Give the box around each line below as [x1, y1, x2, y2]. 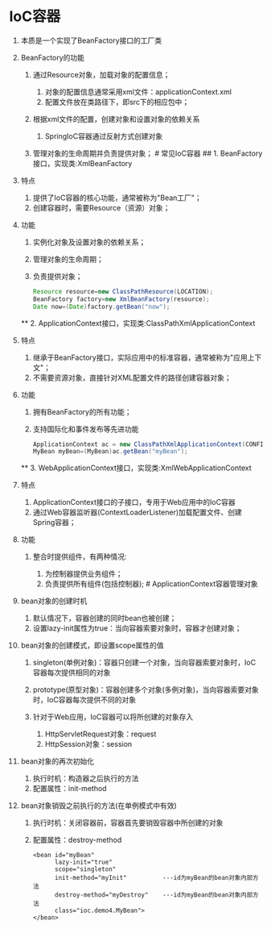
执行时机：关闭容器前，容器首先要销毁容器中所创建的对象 [32, 818, 224, 827]
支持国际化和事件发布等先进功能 [32, 424, 139, 434]
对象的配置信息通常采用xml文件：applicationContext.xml [44, 86, 232, 97]
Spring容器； [32, 518, 76, 527]
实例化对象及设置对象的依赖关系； [32, 237, 146, 247]
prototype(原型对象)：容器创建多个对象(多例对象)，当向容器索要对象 [32, 685, 260, 694]
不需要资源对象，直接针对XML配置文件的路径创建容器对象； [32, 373, 232, 382]
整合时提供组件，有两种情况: [32, 552, 127, 561]
